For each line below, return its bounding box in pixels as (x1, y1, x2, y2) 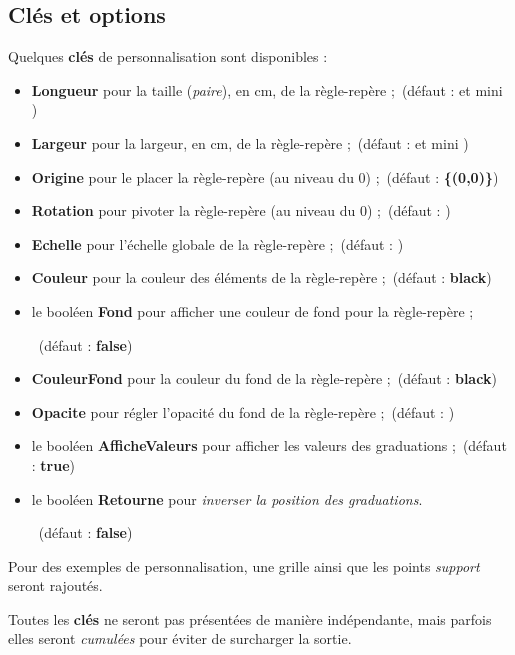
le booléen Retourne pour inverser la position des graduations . (31, 488, 423, 509)
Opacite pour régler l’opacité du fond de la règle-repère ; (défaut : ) (31, 401, 455, 422)
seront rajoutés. (8, 575, 103, 596)
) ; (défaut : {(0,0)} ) (365, 166, 499, 187)
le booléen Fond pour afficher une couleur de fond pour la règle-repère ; (31, 300, 474, 321)
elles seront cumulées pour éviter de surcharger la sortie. (8, 628, 352, 649)
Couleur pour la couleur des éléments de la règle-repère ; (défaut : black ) (31, 267, 492, 288)
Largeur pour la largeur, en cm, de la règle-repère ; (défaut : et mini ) (31, 132, 469, 153)
